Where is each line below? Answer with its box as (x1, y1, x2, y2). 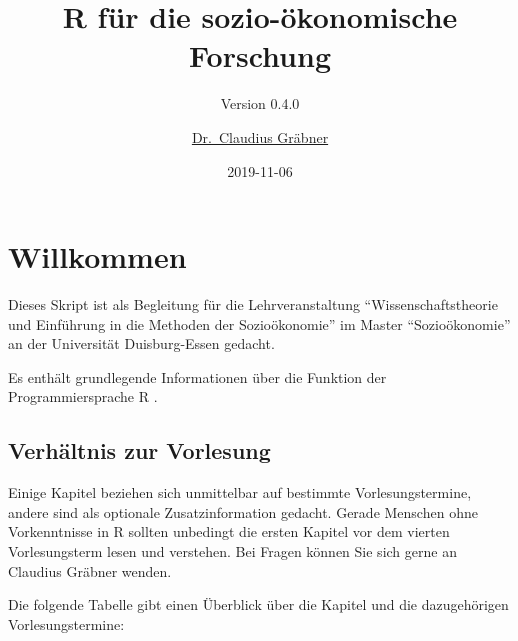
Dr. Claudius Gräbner (191, 126, 329, 147)
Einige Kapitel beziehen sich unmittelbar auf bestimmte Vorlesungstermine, (8, 482, 472, 503)
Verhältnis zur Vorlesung (8, 435, 271, 466)
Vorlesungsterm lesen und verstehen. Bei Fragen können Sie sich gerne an (8, 540, 457, 561)
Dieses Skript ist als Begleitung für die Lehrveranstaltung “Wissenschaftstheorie (8, 294, 498, 315)
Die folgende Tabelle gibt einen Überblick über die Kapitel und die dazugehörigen (8, 594, 509, 615)
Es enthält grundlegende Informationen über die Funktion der (8, 366, 387, 387)
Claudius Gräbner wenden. (8, 560, 172, 581)
